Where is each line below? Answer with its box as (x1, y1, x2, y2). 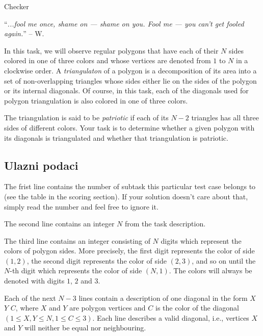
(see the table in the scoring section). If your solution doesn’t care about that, (4, 191, 248, 201)
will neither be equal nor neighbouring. (24, 322, 146, 333)
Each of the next (4, 292, 56, 303)
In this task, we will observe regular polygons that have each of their (4, 45, 219, 56)
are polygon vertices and (69, 302, 146, 313)
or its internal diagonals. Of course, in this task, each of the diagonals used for (4, 85, 249, 96)
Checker (4, 1, 29, 11)
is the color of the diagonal (155, 302, 239, 313)
